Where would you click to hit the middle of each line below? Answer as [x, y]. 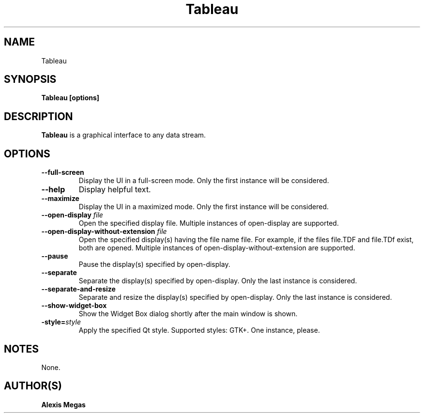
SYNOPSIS [30, 79]
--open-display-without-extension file [104, 232]
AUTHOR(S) [33, 386]
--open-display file [72, 215]
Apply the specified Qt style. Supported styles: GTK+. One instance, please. [199, 330]
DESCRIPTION [38, 116]
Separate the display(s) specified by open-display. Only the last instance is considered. [218, 281]
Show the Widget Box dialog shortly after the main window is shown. [188, 314]
